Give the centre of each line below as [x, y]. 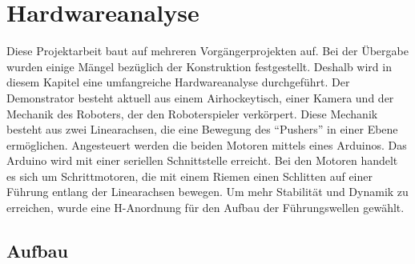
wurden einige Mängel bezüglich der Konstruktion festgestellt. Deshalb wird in [199, 66]
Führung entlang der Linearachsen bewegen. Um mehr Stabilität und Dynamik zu [207, 192]
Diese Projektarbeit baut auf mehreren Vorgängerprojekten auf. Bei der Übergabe [207, 51]
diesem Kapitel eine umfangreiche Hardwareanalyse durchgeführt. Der [178, 82]
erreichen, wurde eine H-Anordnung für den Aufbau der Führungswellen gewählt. [205, 208]
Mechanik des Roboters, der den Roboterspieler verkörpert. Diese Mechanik [192, 113]
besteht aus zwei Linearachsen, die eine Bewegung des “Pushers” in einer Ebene [202, 129]
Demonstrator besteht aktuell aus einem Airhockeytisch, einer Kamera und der [200, 97]
